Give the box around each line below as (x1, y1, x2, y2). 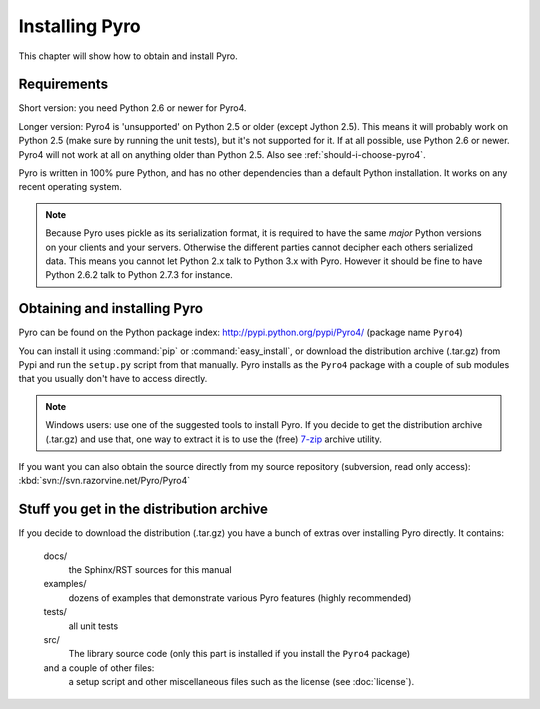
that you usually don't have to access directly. (18, 373, 208, 385)
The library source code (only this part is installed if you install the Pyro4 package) (68, 648, 411, 660)
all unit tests (68, 620, 119, 632)
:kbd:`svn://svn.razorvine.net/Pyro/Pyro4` (18, 475, 191, 487)
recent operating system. (18, 181, 122, 193)
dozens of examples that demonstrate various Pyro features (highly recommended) (68, 591, 412, 604)
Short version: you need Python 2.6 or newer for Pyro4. (18, 102, 247, 114)
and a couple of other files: (43, 661, 155, 674)
